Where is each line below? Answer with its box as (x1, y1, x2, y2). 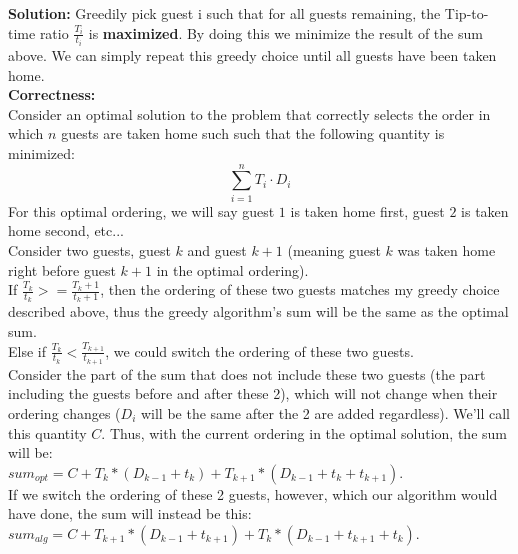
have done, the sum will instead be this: (8, 503, 252, 524)
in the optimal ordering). (156, 259, 309, 280)
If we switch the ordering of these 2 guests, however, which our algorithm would (8, 483, 498, 504)
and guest (187, 239, 247, 260)
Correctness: (8, 84, 96, 105)
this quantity (8, 422, 87, 443)
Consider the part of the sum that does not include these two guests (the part (8, 363, 486, 384)
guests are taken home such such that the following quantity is (61, 123, 445, 144)
